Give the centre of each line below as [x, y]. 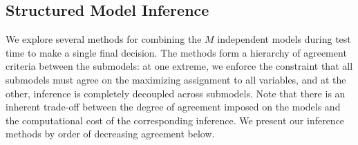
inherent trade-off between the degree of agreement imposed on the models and [173, 107]
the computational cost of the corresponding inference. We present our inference [175, 120]
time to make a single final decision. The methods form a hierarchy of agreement [176, 52]
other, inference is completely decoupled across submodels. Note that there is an [176, 93]
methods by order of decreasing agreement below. [110, 134]
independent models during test [284, 39]
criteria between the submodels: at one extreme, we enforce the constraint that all [179, 66]
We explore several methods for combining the [104, 39]
